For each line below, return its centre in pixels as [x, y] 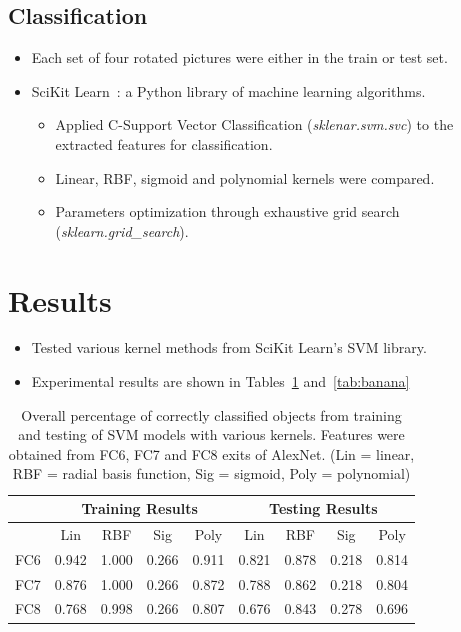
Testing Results [323, 508]
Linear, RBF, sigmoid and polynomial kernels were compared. [245, 177]
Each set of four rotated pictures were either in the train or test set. [239, 57]
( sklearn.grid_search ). [122, 230]
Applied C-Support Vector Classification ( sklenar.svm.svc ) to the [254, 124]
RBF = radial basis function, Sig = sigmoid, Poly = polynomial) [211, 473]
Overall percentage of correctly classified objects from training [211, 414]
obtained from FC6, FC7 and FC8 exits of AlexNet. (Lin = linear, [211, 453]
